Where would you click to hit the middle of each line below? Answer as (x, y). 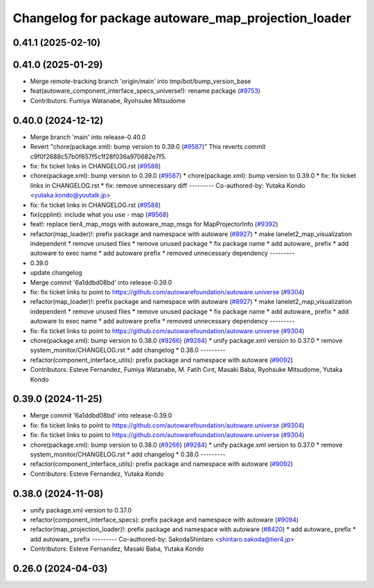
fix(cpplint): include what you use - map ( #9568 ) (99, 214)
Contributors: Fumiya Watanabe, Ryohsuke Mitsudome (108, 100)
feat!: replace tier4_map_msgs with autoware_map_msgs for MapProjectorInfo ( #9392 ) (154, 224)
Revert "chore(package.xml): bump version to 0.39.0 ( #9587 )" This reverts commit (148, 147)
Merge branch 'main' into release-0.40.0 (88, 137)
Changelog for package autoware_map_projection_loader (182, 18)
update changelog (56, 273)
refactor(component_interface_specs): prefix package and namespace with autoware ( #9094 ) (164, 520)
